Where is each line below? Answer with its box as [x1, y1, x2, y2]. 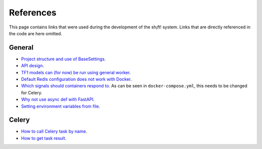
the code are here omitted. [9, 30, 63, 36]
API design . [21, 63, 44, 68]
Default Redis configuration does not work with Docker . [21, 76, 132, 82]
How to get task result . [21, 135, 66, 141]
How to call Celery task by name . [21, 128, 87, 135]
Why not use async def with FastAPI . [21, 96, 95, 102]
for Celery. [21, 90, 43, 95]
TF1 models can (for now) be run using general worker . [21, 69, 131, 75]
